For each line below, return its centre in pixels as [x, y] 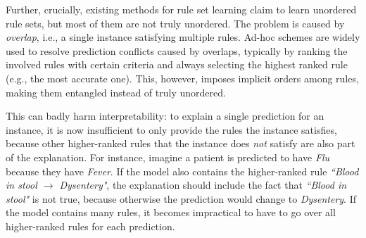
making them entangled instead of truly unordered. [116, 92]
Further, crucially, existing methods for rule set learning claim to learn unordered [181, 9]
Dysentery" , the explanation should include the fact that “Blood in [203, 185]
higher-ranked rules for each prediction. [90, 226]
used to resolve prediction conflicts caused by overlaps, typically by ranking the [177, 50]
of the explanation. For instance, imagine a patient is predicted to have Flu [168, 157]
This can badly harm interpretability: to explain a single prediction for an [165, 116]
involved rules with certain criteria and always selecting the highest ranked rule [177, 64]
